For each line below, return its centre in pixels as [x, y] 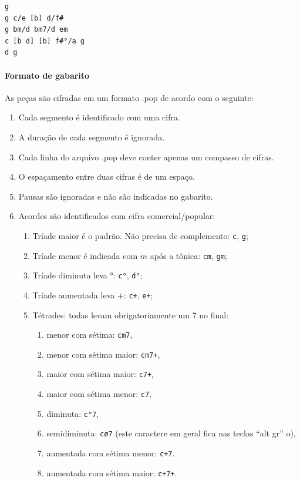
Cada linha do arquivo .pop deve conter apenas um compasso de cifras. [146, 157]
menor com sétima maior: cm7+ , [103, 354]
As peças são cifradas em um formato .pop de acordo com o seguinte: [129, 97]
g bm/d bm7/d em [36, 30]
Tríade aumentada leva [74, 295]
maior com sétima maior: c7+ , [100, 374]
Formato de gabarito [47, 75]
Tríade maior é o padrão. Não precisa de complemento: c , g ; [140, 235]
